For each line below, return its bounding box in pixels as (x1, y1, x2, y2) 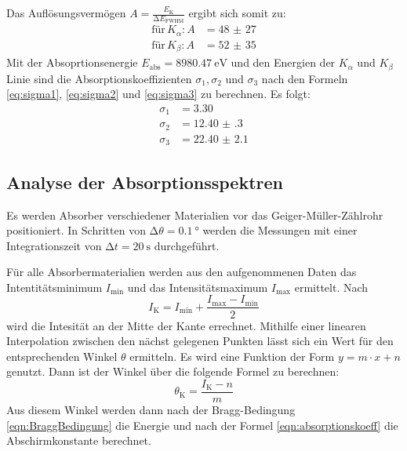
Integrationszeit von (6, 237, 102, 253)
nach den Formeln (261, 70, 348, 86)
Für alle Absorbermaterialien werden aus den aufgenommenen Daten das (6, 264, 357, 280)
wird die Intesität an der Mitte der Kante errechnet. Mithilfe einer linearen (6, 317, 366, 333)
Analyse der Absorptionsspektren (6, 169, 284, 194)
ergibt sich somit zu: (188, 5, 286, 20)
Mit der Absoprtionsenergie (6, 54, 138, 71)
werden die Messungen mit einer (202, 222, 358, 238)
